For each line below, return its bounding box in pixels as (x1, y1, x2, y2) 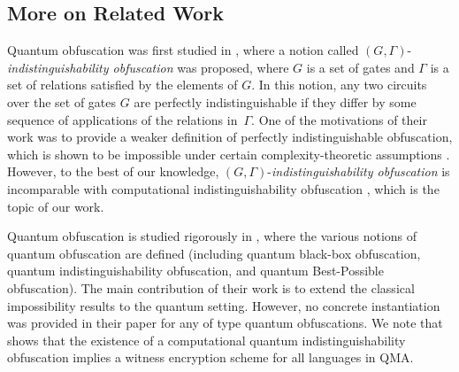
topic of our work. (7, 197, 104, 215)
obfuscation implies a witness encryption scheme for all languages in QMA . (7, 348, 414, 367)
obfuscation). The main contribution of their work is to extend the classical (7, 278, 415, 297)
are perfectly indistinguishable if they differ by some (134, 92, 417, 111)
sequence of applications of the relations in (7, 110, 238, 128)
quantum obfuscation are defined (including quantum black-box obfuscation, (7, 244, 421, 262)
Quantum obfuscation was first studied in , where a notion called (7, 41, 359, 59)
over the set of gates (7, 92, 117, 111)
